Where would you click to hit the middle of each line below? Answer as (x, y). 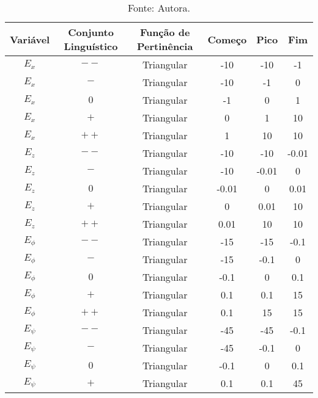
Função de (165, 32)
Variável (30, 39)
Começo (227, 39)
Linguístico (91, 46)
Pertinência (165, 46)
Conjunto (91, 32)
